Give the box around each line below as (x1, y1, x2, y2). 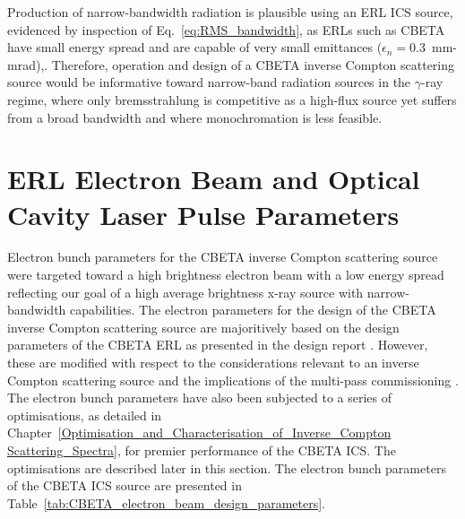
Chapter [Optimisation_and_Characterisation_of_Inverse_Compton (7, 423, 392, 442)
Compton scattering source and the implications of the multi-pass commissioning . (7, 370, 459, 389)
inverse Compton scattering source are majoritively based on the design (7, 317, 400, 336)
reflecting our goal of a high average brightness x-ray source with (7, 282, 364, 301)
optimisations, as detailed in (7, 405, 162, 424)
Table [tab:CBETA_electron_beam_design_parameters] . (7, 493, 325, 512)
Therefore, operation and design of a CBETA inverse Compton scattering (51, 55, 455, 74)
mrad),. (7, 55, 48, 74)
